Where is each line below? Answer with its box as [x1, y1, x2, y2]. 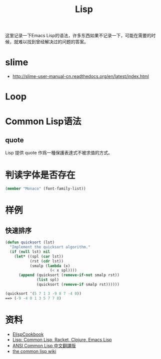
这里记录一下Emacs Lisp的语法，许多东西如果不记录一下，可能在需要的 [5, 33, 151, 39]
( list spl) [36, 278, 59, 283]
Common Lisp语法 [5, 116, 81, 127]
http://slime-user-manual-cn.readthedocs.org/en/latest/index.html [12, 73, 149, 79]
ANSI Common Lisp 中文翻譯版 [12, 342, 76, 348]
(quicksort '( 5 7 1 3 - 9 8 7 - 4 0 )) [5, 291, 81, 296]
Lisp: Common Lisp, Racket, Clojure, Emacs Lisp [12, 336, 112, 342]
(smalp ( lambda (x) [29, 263, 70, 268]
